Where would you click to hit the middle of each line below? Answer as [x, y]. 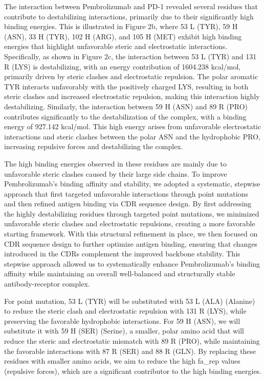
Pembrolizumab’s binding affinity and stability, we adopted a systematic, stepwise [132, 184]
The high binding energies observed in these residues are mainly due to [115, 163]
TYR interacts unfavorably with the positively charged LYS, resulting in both [126, 86]
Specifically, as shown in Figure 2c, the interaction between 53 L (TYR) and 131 [130, 56]
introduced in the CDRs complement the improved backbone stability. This [122, 254]
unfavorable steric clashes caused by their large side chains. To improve [116, 173]
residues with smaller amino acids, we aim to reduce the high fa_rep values [122, 361]
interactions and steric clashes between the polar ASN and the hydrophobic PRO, [132, 136]
